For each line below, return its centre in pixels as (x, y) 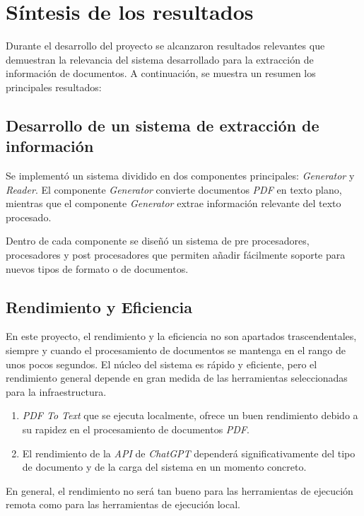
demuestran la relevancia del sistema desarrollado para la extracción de (160, 59)
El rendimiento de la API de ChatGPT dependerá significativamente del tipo (189, 453)
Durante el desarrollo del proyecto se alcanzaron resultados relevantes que (165, 46)
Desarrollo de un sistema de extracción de (163, 125)
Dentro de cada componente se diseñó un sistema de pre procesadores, (158, 241)
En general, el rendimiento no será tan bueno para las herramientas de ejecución (180, 490)
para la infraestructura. (56, 391)
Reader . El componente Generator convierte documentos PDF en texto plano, (174, 189)
